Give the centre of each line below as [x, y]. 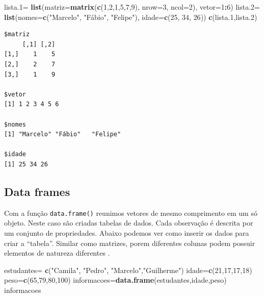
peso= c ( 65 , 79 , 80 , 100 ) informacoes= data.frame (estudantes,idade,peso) [115, 280]
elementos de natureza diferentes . [57, 253]
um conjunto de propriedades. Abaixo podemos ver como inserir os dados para [127, 232]
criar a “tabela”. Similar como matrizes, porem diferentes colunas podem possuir [130, 243]
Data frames [37, 191]
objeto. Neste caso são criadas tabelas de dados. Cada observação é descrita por [129, 223]
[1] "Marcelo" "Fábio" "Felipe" [63, 134]
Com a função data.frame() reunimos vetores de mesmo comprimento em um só [131, 213]
